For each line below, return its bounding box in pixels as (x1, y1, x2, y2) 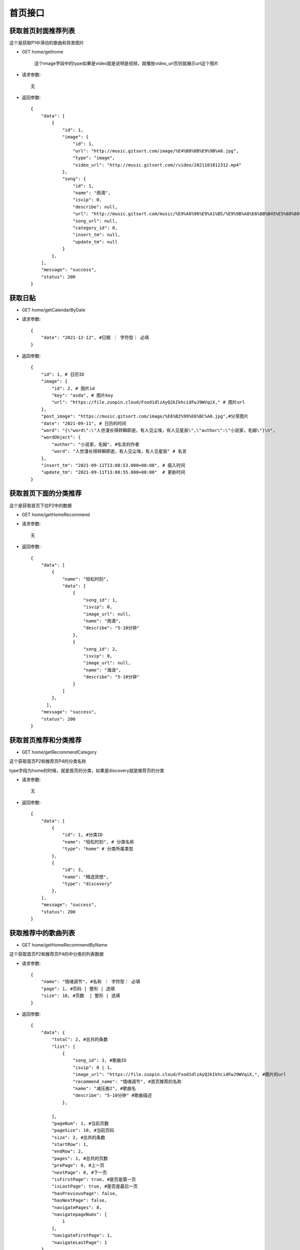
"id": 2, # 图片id (51, 385, 95, 391)
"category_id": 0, (72, 225, 118, 231)
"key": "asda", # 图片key (51, 392, 113, 398)
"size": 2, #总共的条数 (51, 1134, 105, 1140)
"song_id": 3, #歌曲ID (72, 1057, 127, 1063)
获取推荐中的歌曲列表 (9, 928, 75, 937)
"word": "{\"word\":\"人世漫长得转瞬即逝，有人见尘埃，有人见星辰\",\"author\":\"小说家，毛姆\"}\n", (40, 427, 275, 433)
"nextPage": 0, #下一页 (51, 1169, 107, 1175)
